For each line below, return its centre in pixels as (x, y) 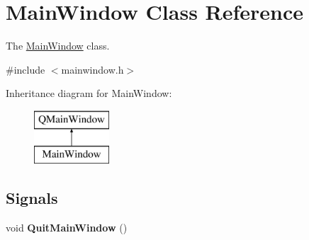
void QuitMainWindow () (67, 228)
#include (26, 69)
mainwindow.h (92, 69)
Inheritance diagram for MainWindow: (89, 93)
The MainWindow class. (58, 46)
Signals (32, 198)
